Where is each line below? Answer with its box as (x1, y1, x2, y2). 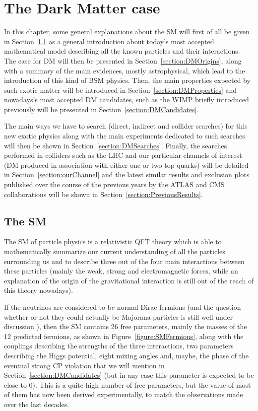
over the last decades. (4, 399, 69, 409)
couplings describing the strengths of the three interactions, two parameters (4, 341, 234, 351)
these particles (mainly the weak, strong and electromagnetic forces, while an (4, 266, 238, 276)
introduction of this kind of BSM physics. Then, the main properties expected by (4, 75, 251, 85)
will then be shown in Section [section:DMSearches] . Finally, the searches (4, 140, 227, 150)
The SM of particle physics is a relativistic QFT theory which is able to (4, 236, 222, 247)
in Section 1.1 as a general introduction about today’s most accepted (4, 36, 214, 46)
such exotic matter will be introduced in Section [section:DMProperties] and (4, 84, 237, 95)
